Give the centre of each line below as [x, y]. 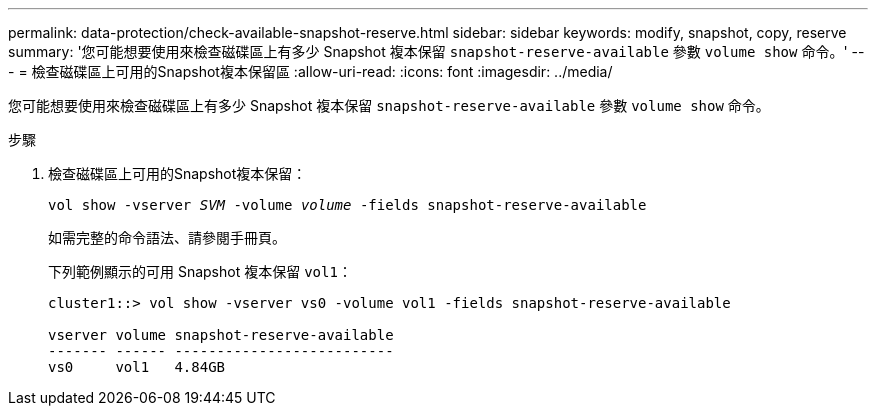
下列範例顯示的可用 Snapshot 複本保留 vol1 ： [200, 271]
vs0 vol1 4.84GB [137, 367]
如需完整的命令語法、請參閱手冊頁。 [167, 237]
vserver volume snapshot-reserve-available [221, 335]
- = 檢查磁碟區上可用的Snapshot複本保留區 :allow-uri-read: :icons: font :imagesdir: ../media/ [310, 71]
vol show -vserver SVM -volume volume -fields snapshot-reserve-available [347, 205]
